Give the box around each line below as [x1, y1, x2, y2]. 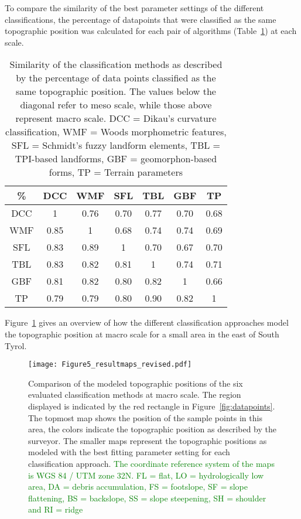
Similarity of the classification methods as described [9, 57, 223, 71]
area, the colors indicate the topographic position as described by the [28, 423, 276, 435]
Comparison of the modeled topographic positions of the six [28, 377, 243, 389]
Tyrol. [5, 339, 27, 351]
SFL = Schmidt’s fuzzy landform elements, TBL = [11, 138, 221, 152]
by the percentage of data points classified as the [16, 71, 216, 85]
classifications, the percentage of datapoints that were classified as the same [5, 13, 276, 25]
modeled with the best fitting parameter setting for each [28, 446, 230, 458]
